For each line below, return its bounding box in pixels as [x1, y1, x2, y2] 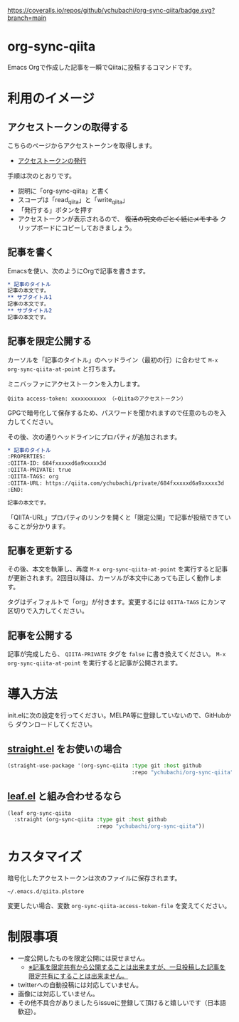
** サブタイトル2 [7, 307, 52, 315]
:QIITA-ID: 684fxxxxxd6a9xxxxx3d [7, 460, 107, 467]
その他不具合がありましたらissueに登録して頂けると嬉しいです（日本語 [17, 999, 226, 1007]
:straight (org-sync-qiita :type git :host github [14, 816, 167, 823]
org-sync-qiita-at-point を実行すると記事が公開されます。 [7, 658, 182, 668]
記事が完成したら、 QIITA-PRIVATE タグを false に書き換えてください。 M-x [7, 650, 226, 658]
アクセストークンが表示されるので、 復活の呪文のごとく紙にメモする [17, 214, 219, 223]
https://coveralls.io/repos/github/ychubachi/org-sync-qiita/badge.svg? [7, 6, 216, 14]
